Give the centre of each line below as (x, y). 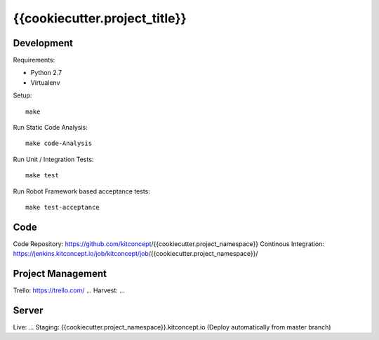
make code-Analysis (59, 143)
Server (28, 310)
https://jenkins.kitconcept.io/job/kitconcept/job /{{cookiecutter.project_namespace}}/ (136, 254)
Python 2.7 (46, 73)
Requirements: (34, 60)
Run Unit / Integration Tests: (53, 159)
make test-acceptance (62, 207)
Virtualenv (45, 82)
